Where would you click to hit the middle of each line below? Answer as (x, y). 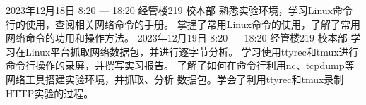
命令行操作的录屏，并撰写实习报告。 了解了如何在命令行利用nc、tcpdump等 (180, 65)
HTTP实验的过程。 (50, 93)
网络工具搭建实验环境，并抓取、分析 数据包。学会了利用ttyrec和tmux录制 (175, 79)
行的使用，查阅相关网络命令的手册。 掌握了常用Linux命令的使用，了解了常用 (183, 24)
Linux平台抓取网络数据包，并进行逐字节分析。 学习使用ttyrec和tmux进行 (192, 51)
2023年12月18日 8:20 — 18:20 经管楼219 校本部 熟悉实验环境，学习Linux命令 (179, 10)
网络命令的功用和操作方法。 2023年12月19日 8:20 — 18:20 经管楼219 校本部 (177, 38)
